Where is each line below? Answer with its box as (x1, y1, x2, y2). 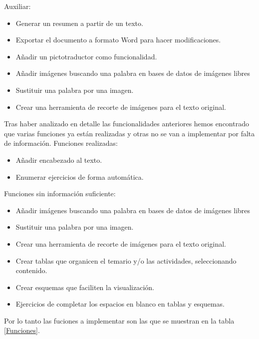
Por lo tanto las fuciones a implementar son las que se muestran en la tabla (4, 315, 235, 326)
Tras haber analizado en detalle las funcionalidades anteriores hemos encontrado (4, 118, 249, 129)
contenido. (15, 265, 47, 276)
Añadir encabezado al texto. (15, 154, 102, 165)
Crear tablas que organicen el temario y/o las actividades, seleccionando (15, 255, 237, 266)
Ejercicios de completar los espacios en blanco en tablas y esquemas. (15, 299, 225, 309)
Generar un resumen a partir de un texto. (15, 17, 143, 28)
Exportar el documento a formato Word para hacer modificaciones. (15, 34, 221, 45)
